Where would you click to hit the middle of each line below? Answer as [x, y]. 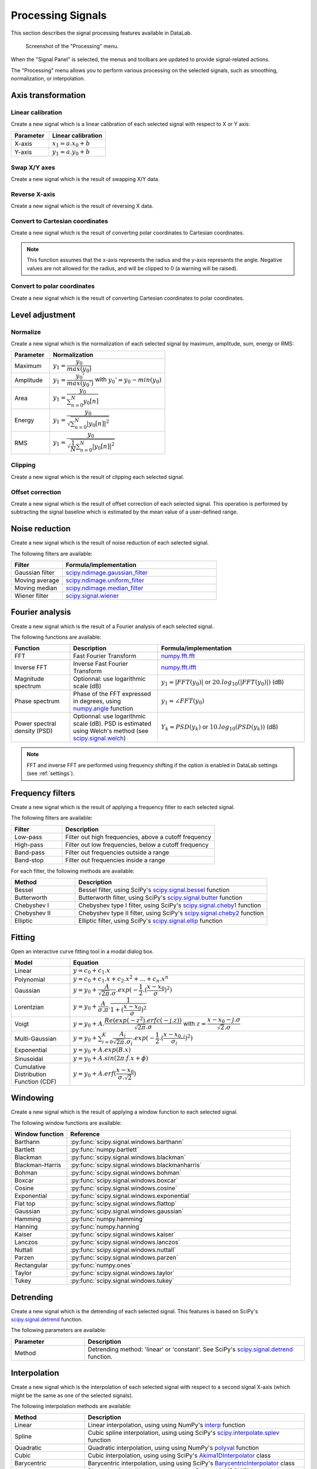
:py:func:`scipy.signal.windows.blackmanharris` [136, 1165]
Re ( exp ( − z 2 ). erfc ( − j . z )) [143, 1020]
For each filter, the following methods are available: [73, 871]
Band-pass [30, 852]
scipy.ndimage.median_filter [104, 588]
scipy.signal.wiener [92, 596]
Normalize [26, 332]
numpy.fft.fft [178, 656]
